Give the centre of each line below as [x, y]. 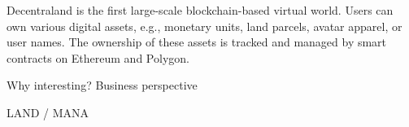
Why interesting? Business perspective [102, 85]
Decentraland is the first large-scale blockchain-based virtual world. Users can [200, 10]
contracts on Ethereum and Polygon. [98, 57]
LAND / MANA [48, 112]
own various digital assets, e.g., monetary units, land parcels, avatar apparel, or [204, 26]
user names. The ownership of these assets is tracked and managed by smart [197, 42]
